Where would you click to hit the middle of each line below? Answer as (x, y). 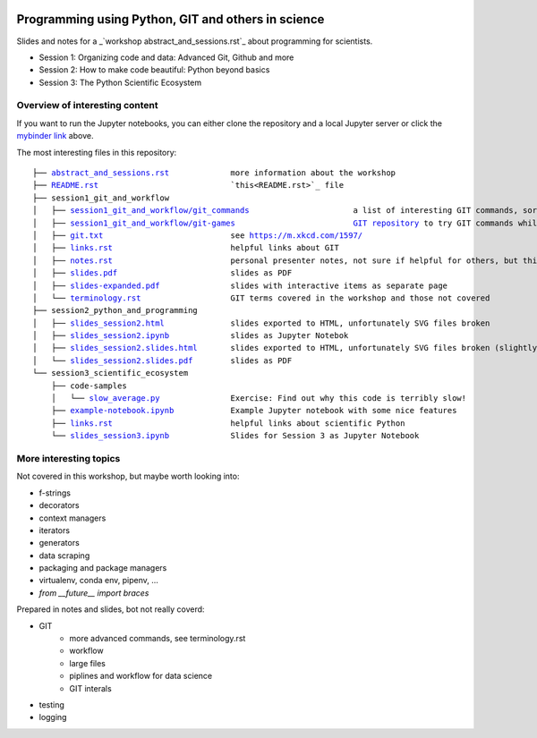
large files (88, 663)
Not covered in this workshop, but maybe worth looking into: (128, 476)
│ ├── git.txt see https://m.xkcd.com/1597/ (198, 235)
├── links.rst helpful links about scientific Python (228, 423)
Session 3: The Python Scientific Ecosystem (120, 82)
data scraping (64, 556)
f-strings (55, 493)
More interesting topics (68, 458)
